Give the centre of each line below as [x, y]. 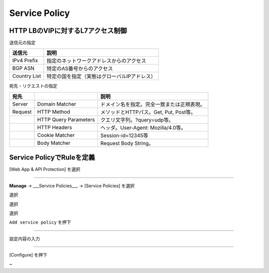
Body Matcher [54, 143]
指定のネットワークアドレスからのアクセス [96, 61]
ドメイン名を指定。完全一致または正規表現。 [153, 104]
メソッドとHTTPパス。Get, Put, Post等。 [148, 112]
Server [20, 104]
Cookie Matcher [56, 135]
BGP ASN [23, 68]
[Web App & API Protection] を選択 [45, 169]
